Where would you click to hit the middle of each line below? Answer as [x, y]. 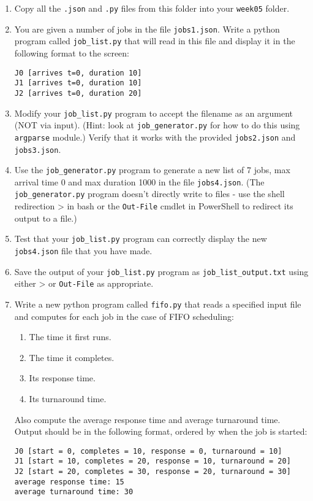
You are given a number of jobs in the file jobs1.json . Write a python [147, 29]
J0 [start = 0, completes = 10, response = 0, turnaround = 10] [148, 451]
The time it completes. [72, 357]
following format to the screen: [72, 52]
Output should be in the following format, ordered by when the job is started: [161, 431]
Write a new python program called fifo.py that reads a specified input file [158, 304]
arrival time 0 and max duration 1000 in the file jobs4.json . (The [139, 181]
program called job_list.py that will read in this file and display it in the [155, 41]
